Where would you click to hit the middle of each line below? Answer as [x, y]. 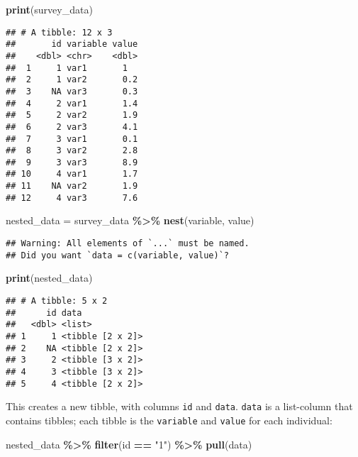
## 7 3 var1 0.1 [72, 139]
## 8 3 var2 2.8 [72, 151]
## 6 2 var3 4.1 [72, 127]
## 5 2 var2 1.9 [72, 115]
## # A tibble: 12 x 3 [59, 32]
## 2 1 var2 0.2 [72, 80]
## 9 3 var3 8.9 [72, 162]
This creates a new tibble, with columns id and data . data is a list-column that [179, 406]
